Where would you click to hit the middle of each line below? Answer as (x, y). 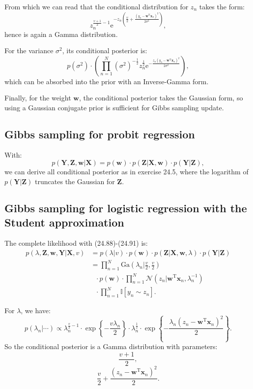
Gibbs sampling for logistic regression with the (126, 208)
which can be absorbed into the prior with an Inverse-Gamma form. (107, 81)
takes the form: (222, 6)
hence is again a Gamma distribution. (61, 34)
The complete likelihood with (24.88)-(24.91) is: (76, 243)
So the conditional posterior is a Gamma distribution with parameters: (111, 346)
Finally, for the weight (38, 98)
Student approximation (64, 222)
